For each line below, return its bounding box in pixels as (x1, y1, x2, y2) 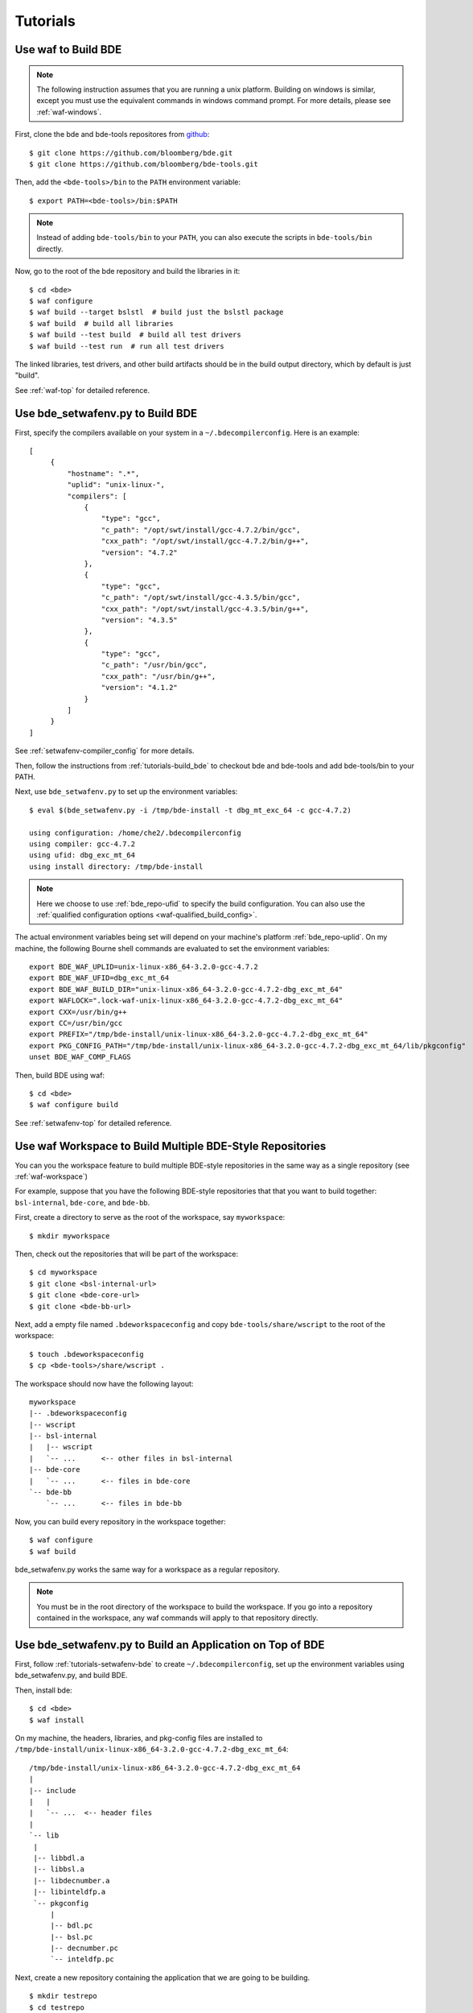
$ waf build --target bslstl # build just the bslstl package (29, 308, 284, 317)
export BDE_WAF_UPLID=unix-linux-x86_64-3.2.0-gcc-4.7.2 (29, 962, 259, 972)
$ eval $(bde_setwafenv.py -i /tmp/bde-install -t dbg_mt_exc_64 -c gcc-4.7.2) (29, 805, 352, 815)
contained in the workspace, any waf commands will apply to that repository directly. (36, 1613, 319, 1622)
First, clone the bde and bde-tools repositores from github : (14, 130, 210, 139)
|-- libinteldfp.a (33, 1887, 106, 1896)
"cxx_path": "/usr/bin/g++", (101, 672, 216, 680)
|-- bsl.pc (50, 1932, 93, 1941)
